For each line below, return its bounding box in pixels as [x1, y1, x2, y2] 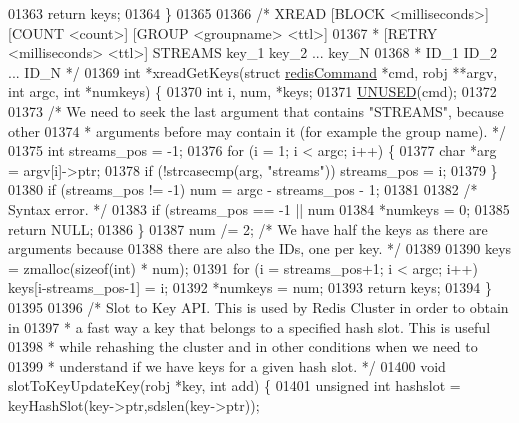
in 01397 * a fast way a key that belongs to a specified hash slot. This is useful [8, 316, 491, 337]
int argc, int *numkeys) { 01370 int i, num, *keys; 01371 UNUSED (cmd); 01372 [8, 81, 497, 102]
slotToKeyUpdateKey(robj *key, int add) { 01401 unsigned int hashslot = [8, 375, 461, 396]
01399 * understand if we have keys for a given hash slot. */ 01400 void [8, 355, 446, 376]
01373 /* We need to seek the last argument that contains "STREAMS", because [8, 100, 504, 121]
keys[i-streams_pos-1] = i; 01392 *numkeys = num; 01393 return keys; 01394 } [8, 277, 492, 298]
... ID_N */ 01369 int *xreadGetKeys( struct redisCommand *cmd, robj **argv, [8, 61, 498, 82]
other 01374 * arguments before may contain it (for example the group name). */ [8, 120, 507, 141]
